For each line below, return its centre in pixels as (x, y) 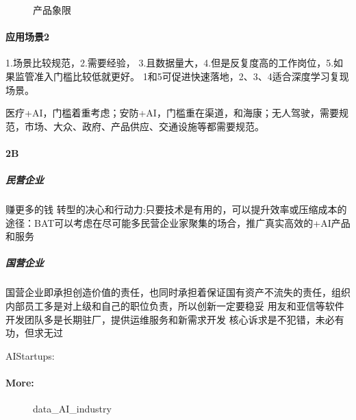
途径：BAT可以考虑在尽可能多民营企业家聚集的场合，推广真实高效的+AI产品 (178, 222)
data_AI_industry (72, 409)
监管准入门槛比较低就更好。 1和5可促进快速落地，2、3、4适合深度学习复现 (182, 76)
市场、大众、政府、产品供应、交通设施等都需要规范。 (144, 126)
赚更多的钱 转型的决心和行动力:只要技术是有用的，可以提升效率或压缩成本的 (176, 209)
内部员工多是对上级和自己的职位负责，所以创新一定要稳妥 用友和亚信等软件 (175, 306)
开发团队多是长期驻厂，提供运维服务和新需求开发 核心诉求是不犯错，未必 (170, 319)
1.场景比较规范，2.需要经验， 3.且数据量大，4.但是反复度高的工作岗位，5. (170, 63)
